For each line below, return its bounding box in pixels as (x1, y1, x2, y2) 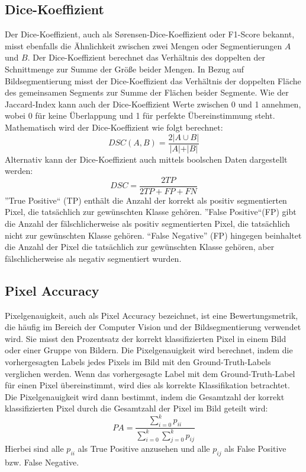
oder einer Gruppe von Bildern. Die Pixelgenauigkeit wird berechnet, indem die (5, 344, 293, 356)
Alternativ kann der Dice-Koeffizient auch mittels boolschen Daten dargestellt (5, 153, 288, 165)
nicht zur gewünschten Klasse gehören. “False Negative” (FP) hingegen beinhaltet (5, 229, 302, 241)
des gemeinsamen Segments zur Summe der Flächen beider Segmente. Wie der (5, 86, 289, 99)
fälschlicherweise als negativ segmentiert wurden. (5, 252, 182, 264)
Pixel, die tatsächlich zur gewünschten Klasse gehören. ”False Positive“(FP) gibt (5, 205, 297, 218)
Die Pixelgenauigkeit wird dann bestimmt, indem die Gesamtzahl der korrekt (5, 390, 285, 403)
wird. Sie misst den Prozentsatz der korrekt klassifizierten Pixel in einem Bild (5, 332, 286, 344)
